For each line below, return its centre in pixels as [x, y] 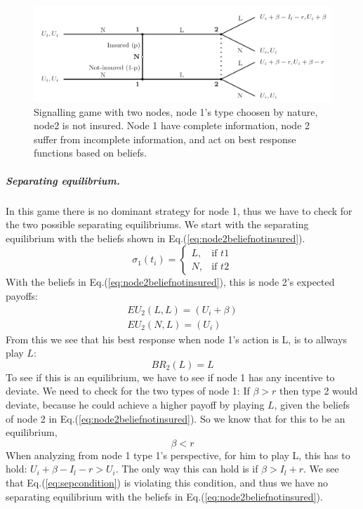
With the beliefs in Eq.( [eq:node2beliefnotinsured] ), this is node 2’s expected [170, 282]
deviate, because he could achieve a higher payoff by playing [135, 404]
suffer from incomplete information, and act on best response [165, 139]
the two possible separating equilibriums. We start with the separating [157, 224]
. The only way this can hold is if [187, 469]
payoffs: [22, 295]
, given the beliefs [312, 404]
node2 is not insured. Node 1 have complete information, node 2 [172, 125]
